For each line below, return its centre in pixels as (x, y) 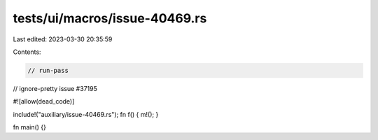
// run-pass (48, 70)
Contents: (27, 52)
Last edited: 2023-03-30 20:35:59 (63, 39)
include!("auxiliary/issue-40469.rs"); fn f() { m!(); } (86, 114)
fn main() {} (30, 127)
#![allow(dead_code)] (44, 101)
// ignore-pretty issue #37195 (55, 88)
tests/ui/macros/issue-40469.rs (110, 18)
